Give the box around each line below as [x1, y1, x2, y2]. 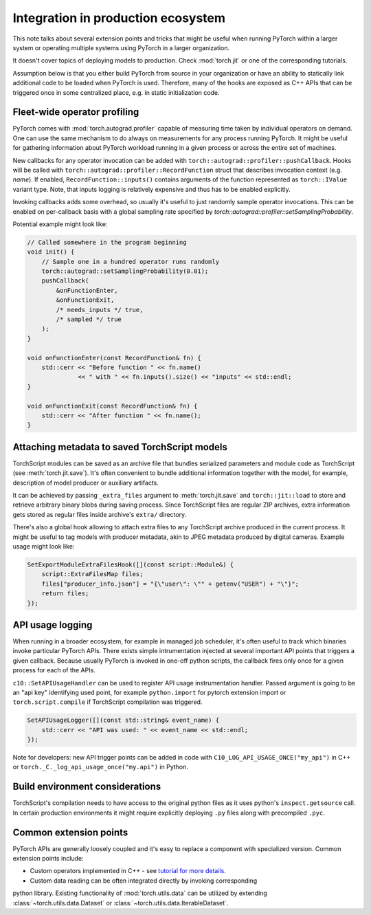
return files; [41, 590, 89, 597]
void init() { [27, 248, 75, 256]
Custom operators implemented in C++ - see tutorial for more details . [30, 867, 226, 875]
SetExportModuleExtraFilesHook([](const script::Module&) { [27, 560, 234, 569]
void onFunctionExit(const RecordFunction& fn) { [27, 402, 198, 410]
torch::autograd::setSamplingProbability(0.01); [41, 267, 209, 275]
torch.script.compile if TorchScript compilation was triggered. [12, 698, 203, 706]
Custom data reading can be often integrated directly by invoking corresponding [30, 877, 258, 885]
